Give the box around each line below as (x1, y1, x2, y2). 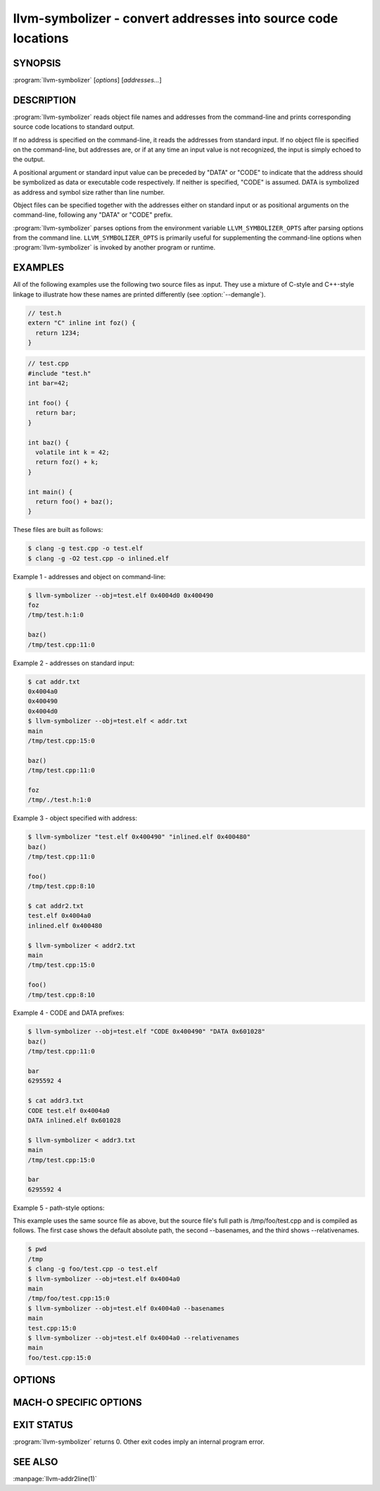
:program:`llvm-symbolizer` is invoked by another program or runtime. (13, 243, 216, 252)
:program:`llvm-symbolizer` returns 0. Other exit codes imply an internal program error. (13, 1437, 265, 1446)
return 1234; (35, 328, 80, 337)
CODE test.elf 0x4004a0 (27, 1106, 110, 1115)
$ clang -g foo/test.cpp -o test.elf (27, 1265, 158, 1273)
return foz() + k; (35, 458, 99, 466)
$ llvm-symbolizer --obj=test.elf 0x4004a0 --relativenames (27, 1334, 240, 1342)
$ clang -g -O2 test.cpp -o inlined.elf (27, 554, 169, 562)
